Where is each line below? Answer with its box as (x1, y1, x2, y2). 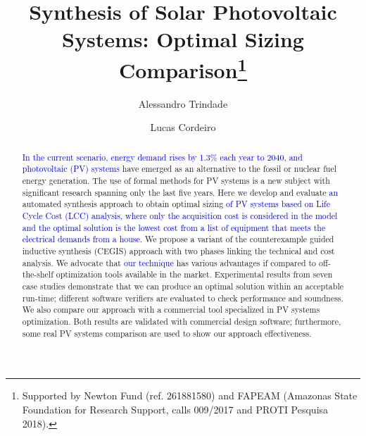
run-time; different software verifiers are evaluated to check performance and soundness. (22, 292, 343, 304)
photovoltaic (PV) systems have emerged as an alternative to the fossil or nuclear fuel (22, 163, 337, 175)
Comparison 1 (118, 52, 248, 84)
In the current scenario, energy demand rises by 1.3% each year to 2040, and (22, 151, 303, 163)
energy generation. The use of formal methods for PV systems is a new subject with (22, 175, 330, 187)
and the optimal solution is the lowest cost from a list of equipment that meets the (22, 221, 326, 233)
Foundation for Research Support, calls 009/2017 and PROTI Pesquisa (22, 401, 329, 416)
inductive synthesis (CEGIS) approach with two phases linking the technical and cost (22, 245, 335, 257)
